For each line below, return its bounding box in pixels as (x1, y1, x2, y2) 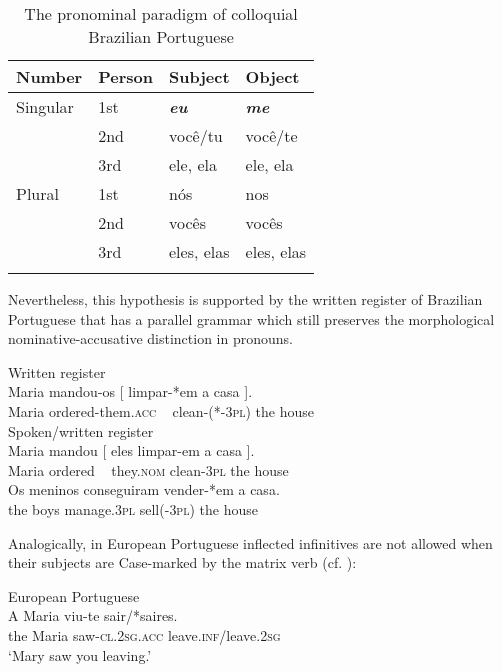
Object (245, 65, 300, 88)
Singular (16, 95, 74, 118)
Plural (16, 182, 59, 205)
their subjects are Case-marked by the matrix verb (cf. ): (8, 552, 357, 573)
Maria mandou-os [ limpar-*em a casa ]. (8, 381, 253, 402)
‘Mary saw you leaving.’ (8, 644, 152, 665)
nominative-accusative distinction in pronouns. (8, 328, 293, 349)
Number (16, 65, 83, 88)
